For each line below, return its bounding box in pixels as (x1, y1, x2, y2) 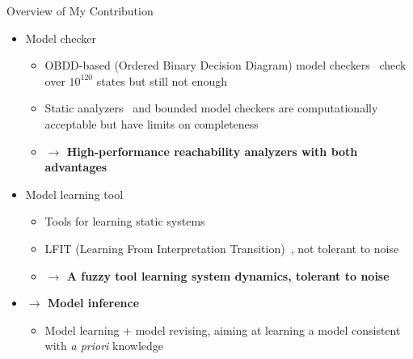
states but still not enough (96, 72, 227, 89)
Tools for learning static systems (44, 213, 205, 230)
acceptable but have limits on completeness (44, 115, 259, 132)
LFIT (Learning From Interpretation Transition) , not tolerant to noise (44, 239, 399, 256)
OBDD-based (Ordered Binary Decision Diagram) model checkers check (44, 57, 407, 74)
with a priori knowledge (44, 337, 164, 354)
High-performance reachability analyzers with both (66, 142, 358, 159)
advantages (44, 158, 107, 175)
